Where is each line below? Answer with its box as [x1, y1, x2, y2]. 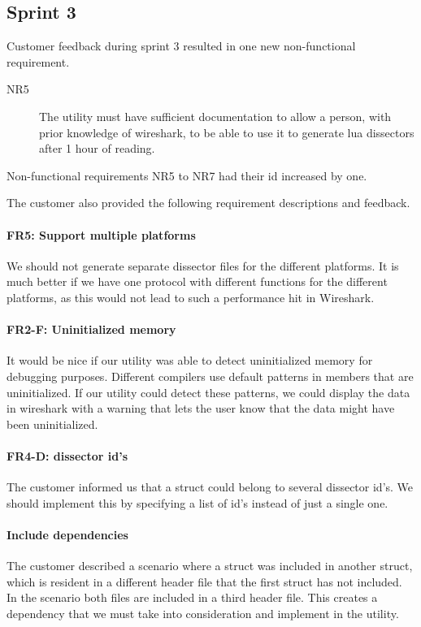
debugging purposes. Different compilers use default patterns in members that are [7, 367, 414, 384]
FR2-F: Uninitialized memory [7, 321, 176, 338]
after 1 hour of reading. [39, 140, 155, 157]
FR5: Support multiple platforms [7, 226, 196, 243]
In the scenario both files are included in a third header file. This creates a [7, 589, 378, 606]
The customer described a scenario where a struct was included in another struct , [7, 557, 413, 574]
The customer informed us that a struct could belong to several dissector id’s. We [7, 478, 414, 495]
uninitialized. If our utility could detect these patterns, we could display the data [7, 383, 410, 400]
